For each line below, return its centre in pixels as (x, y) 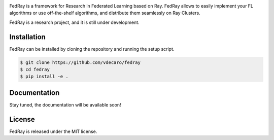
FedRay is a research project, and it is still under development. (74, 22)
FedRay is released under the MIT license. (53, 131)
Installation (27, 37)
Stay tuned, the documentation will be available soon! (65, 104)
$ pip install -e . (44, 77)
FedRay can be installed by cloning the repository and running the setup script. (92, 49)
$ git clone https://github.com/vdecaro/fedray (80, 62)
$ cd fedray (35, 69)
